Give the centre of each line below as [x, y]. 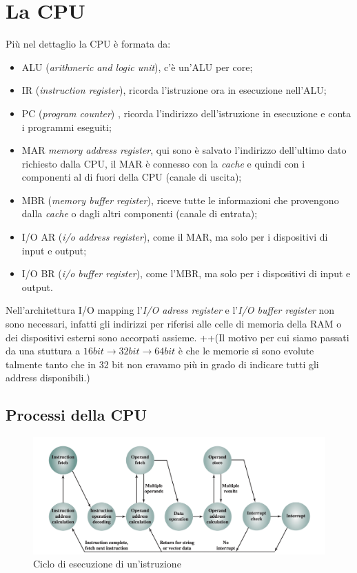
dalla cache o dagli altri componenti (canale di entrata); [140, 213]
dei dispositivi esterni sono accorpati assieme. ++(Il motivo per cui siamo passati [177, 337]
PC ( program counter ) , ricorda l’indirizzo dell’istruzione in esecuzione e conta [186, 113]
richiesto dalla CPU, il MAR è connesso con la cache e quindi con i [163, 163]
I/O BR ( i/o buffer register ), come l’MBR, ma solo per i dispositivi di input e [186, 273]
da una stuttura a [43, 351]
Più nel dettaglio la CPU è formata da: [88, 44]
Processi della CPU [76, 415]
